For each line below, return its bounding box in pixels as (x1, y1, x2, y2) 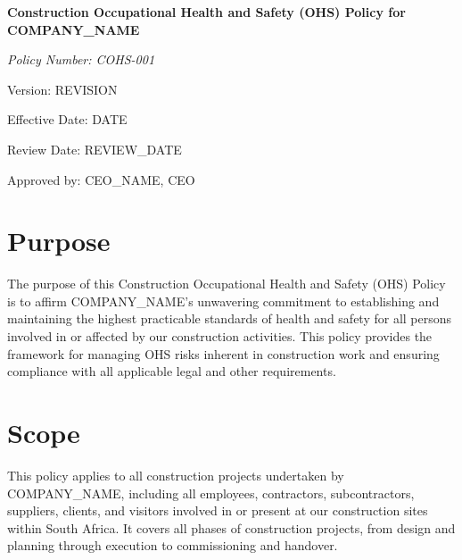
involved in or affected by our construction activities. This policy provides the (7, 327, 433, 346)
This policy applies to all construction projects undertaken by (7, 465, 344, 484)
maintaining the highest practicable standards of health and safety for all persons (7, 309, 452, 328)
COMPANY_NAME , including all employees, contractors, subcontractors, (7, 483, 415, 502)
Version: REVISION (7, 79, 118, 98)
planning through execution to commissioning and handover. (7, 536, 338, 555)
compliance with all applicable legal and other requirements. (7, 362, 336, 380)
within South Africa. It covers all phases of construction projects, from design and (7, 518, 456, 537)
